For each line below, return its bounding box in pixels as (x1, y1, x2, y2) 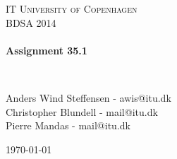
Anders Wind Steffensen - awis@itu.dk (6, 90, 171, 105)
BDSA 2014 (6, 15, 56, 30)
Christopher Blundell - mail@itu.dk (6, 104, 158, 119)
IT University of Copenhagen (6, 1, 138, 16)
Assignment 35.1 (6, 42, 87, 57)
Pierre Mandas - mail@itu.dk (6, 118, 130, 133)
